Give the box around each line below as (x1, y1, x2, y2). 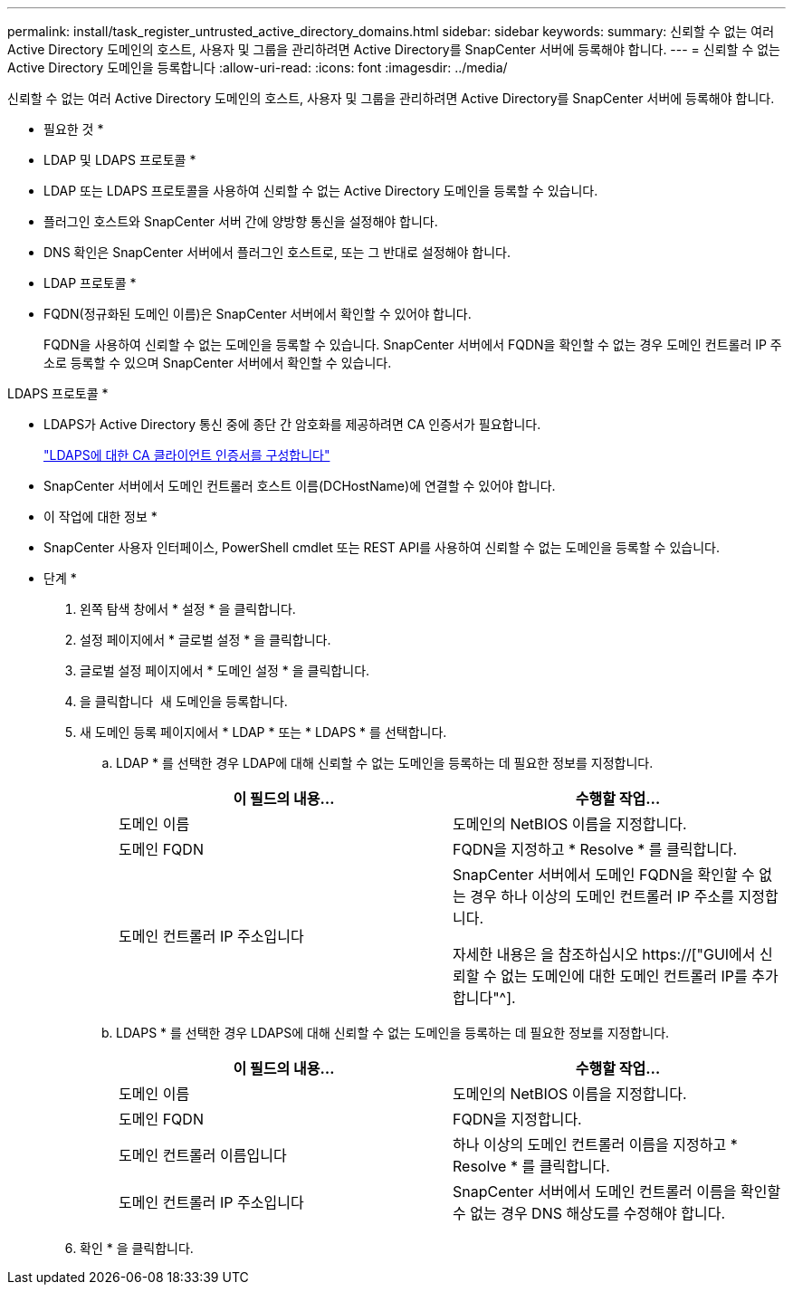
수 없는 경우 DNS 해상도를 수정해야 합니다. (453, 1204, 725, 1222)
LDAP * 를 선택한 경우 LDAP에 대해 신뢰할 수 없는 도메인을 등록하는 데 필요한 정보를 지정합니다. (116, 755, 654, 770)
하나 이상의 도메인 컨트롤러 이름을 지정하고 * (453, 1135, 738, 1153)
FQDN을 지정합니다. (453, 1110, 582, 1128)
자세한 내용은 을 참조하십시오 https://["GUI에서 (453, 945, 756, 963)
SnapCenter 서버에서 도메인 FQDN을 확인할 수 (453, 866, 755, 884)
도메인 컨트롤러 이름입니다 (119, 1146, 287, 1164)
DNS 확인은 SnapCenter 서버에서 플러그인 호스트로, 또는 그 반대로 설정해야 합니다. (43, 244, 511, 260)
